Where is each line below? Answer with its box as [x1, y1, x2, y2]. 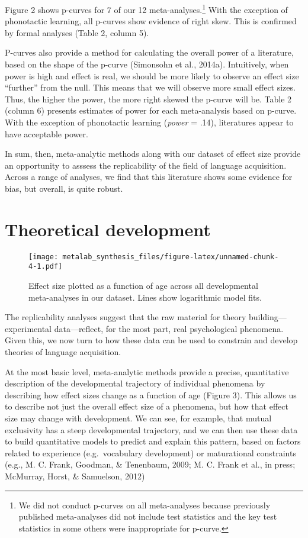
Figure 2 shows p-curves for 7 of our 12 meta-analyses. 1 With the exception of [5, 2, 288, 15]
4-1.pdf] [28, 262, 63, 271]
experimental [5, 322, 52, 334]
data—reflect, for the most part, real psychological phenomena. [54, 322, 284, 334]
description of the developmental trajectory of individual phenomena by [5, 377, 265, 389]
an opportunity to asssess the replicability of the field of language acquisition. [5, 159, 287, 171]
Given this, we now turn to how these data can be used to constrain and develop [5, 334, 298, 346]
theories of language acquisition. [5, 345, 121, 357]
